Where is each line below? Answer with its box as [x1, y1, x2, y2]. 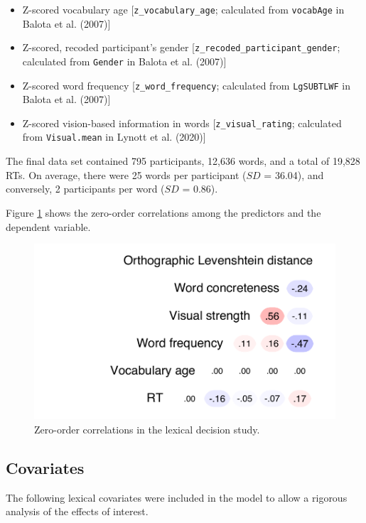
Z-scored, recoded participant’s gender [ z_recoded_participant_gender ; [22, 40, 340, 55]
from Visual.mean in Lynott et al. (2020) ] [22, 129, 206, 144]
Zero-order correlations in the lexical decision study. [34, 422, 260, 437]
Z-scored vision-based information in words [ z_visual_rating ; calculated [22, 115, 342, 130]
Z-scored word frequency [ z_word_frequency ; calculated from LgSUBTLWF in [22, 77, 350, 92]
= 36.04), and [264, 167, 324, 182]
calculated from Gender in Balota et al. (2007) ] [22, 53, 227, 68]
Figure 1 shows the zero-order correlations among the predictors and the [6, 205, 321, 220]
